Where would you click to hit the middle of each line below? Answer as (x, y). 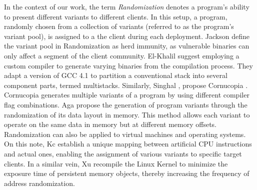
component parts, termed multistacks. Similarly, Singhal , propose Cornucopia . (126, 85)
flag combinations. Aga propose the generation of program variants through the (126, 104)
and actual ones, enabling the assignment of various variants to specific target (123, 153)
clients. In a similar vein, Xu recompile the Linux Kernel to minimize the (116, 163)
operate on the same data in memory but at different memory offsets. (110, 124)
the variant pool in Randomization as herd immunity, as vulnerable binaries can (127, 46)
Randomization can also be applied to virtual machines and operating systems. (125, 134)
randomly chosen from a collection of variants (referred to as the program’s (119, 26)
